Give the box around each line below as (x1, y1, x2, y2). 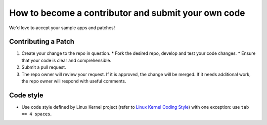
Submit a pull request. (21, 64, 66, 70)
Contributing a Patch (9, 38, 75, 46)
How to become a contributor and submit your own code (9, 7, 245, 18)
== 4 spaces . (21, 111, 52, 117)
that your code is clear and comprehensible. (21, 57, 111, 63)
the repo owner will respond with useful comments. (21, 78, 126, 84)
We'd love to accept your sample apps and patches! (9, 25, 115, 31)
